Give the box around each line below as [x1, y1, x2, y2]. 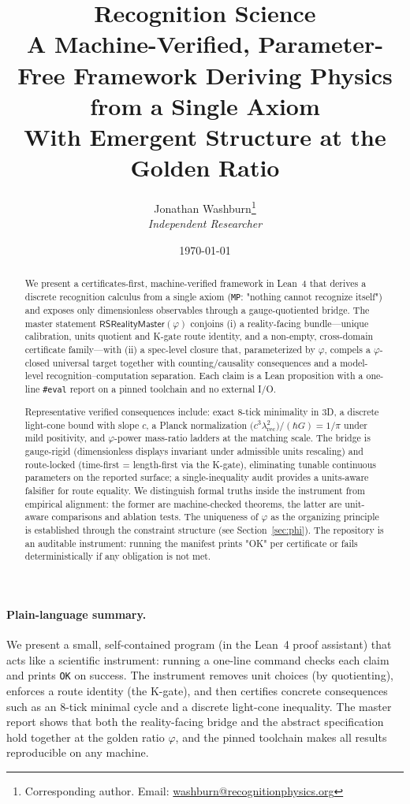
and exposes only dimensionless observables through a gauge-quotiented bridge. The [24, 303, 370, 317]
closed [24, 355, 50, 369]
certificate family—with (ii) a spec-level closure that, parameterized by [24, 343, 315, 356]
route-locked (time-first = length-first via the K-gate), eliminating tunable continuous [24, 457, 377, 471]
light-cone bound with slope [24, 418, 140, 431]
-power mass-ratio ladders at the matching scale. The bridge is [114, 431, 371, 445]
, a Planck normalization [146, 418, 248, 431]
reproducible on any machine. [6, 744, 149, 761]
